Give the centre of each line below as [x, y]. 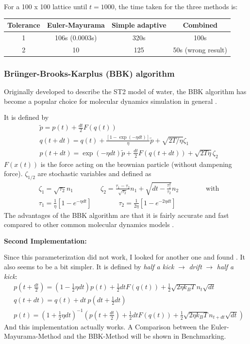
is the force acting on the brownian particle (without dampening [136, 164]
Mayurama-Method [33, 336]
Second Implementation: [45, 240]
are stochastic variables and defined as [94, 173]
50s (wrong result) [200, 49]
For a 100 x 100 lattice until [46, 6]
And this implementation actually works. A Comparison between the [106, 326]
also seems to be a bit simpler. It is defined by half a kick [89, 267]
